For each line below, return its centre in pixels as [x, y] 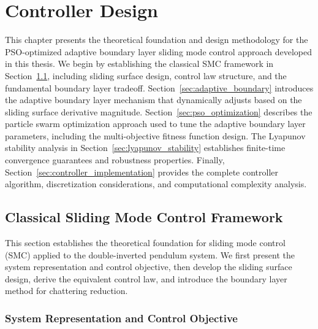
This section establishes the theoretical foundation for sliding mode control [145, 243]
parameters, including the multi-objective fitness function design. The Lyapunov [155, 135]
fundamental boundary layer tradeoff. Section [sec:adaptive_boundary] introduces [159, 87]
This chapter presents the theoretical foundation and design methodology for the [157, 40]
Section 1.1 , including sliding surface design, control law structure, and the [146, 75]
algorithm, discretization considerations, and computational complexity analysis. [156, 184]
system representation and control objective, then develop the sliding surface [149, 267]
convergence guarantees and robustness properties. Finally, [115, 160]
